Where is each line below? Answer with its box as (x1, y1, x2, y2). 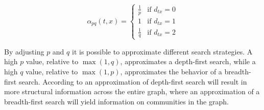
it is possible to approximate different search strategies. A (71, 46, 253, 57)
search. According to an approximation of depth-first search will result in (18, 76, 247, 87)
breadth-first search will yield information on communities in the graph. (4, 96, 229, 106)
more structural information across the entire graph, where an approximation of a (4, 86, 260, 97)
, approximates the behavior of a (120, 66, 222, 76)
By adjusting (4, 46, 44, 57)
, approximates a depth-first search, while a (120, 56, 256, 67)
